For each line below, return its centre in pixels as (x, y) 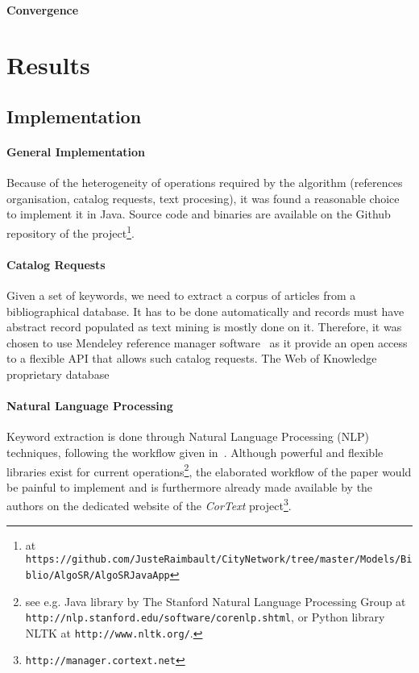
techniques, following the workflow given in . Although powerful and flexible (195, 452)
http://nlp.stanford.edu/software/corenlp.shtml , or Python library (205, 617)
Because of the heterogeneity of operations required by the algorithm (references (205, 183)
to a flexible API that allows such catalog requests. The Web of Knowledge (192, 358)
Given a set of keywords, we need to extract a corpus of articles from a (181, 295)
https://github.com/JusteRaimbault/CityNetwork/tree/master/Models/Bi (219, 560)
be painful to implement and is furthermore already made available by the (190, 486)
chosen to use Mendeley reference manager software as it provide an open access (207, 342)
